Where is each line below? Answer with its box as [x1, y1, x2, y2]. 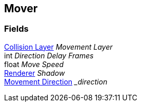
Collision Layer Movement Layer [4, 42, 113, 51]
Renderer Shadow [4, 68, 65, 77]
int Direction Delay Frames [4, 51, 94, 60]
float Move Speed [4, 59, 64, 69]
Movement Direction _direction [4, 77, 108, 86]
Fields [4, 24, 29, 34]
